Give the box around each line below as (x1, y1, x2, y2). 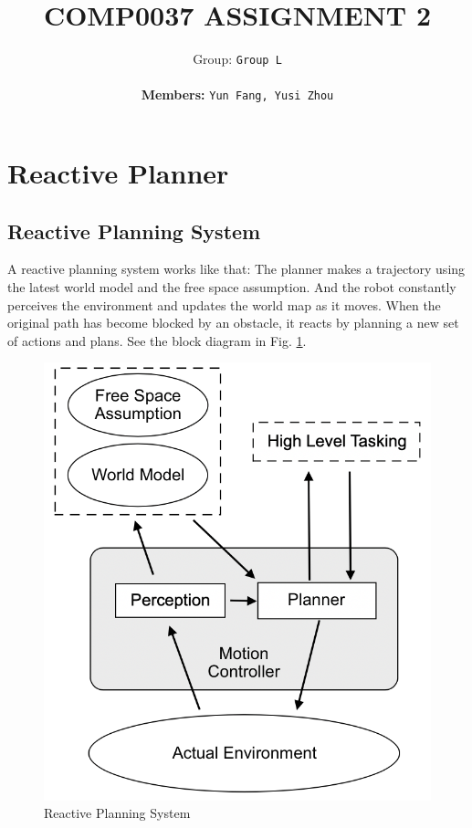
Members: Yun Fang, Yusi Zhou (141, 85, 334, 104)
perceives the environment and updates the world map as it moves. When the (7, 295, 441, 314)
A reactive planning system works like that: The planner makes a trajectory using (7, 259, 466, 278)
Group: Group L (193, 49, 282, 68)
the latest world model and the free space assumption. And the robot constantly (7, 278, 456, 297)
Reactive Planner (7, 154, 229, 192)
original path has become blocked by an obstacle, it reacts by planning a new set (7, 313, 459, 332)
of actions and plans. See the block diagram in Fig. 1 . (7, 330, 307, 350)
